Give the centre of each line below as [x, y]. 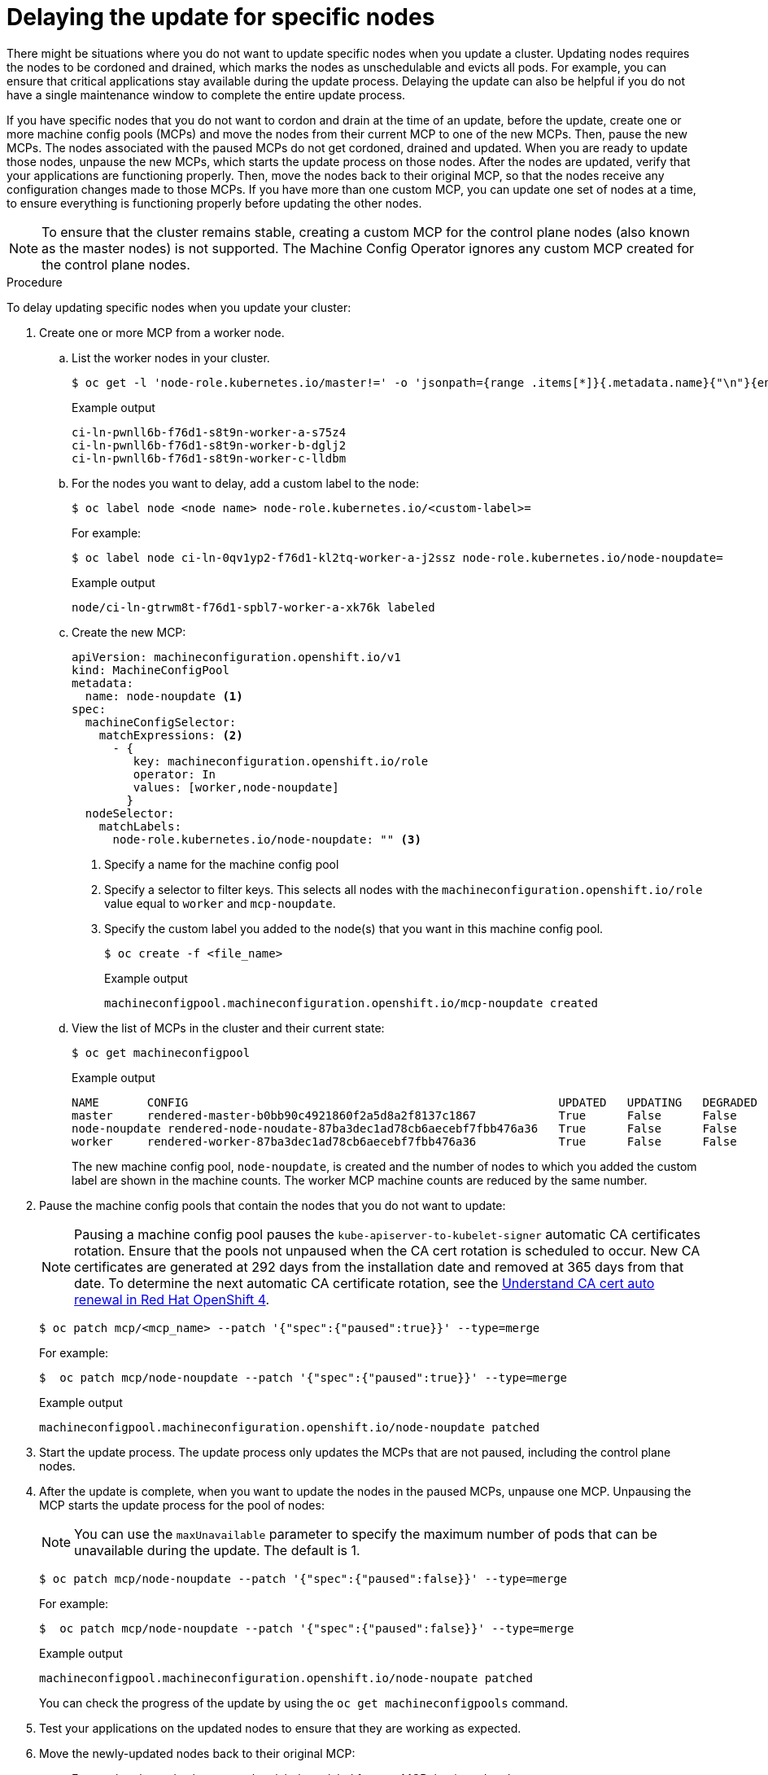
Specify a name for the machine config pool [222, 864]
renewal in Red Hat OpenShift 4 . [172, 1299]
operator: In [175, 774]
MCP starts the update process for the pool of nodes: [182, 1505]
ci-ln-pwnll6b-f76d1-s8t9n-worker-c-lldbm [209, 458]
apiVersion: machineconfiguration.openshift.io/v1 [236, 657]
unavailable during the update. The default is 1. [217, 1550]
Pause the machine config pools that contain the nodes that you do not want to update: [273, 1205]
